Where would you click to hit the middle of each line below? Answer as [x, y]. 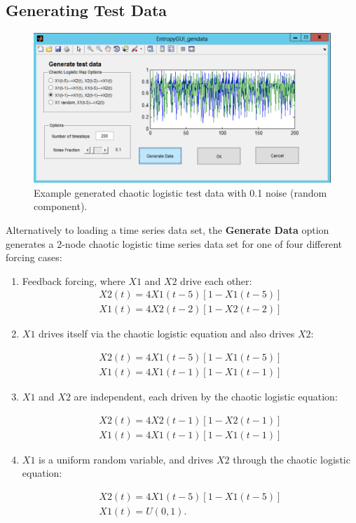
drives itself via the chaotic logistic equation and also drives [167, 334]
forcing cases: [34, 257]
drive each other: [216, 280]
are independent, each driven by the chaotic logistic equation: [206, 397]
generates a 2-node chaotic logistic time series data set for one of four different [174, 243]
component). [61, 206]
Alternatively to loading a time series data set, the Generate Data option [167, 230]
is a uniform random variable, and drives [126, 459]
